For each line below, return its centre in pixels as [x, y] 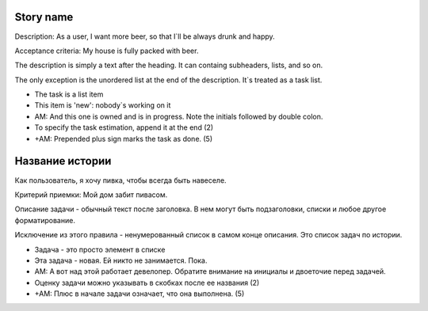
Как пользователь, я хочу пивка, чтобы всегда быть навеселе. [120, 180]
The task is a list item [69, 94]
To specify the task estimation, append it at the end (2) [124, 127]
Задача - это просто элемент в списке [100, 249]
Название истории [63, 161]
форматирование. [45, 220]
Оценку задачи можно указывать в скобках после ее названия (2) [147, 283]
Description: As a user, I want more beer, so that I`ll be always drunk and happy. [145, 36]
